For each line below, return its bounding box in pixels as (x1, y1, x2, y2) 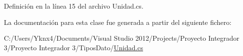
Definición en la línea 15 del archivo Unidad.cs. (4, 1, 144, 11)
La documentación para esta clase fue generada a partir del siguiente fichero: (4, 17, 232, 27)
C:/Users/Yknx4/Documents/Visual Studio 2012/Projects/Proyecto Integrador (4, 33, 240, 43)
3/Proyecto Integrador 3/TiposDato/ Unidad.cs (4, 42, 143, 52)
